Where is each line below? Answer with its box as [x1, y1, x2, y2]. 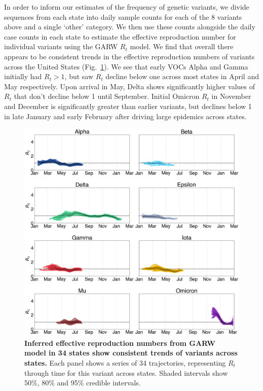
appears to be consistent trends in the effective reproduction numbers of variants [4, 51, 255, 61]
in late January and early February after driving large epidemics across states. [4, 111, 247, 121]
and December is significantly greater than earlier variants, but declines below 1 [4, 100, 252, 111]
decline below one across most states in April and [105, 71, 259, 82]
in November [211, 91, 251, 101]
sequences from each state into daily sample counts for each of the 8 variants [4, 11, 242, 22]
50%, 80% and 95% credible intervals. [24, 377, 141, 388]
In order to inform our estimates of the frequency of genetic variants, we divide [4, 2, 249, 12]
